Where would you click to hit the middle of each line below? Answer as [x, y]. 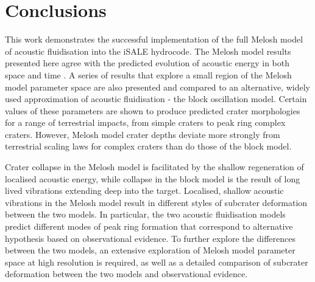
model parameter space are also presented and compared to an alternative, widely [157, 87]
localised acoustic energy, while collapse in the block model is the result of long [153, 178]
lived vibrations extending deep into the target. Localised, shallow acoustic [144, 191]
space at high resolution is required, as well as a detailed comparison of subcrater [157, 262]
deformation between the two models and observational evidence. [126, 274]
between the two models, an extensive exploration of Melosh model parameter [150, 250]
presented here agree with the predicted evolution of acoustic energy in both [147, 63]
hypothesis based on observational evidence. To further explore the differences [150, 238]
